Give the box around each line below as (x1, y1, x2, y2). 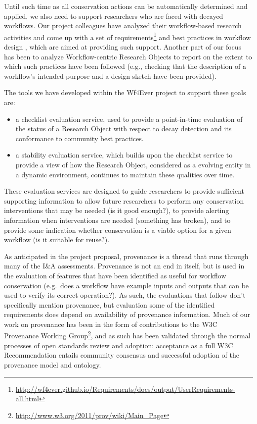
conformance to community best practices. (15, 133, 144, 143)
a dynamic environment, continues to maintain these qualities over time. (15, 169, 235, 179)
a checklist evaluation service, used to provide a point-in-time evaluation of (15, 113, 243, 124)
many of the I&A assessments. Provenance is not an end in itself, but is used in (4, 261, 245, 271)
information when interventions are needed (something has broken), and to (4, 214, 231, 225)
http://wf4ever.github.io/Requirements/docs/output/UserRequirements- (15, 383, 235, 394)
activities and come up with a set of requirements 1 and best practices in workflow (4, 30, 251, 42)
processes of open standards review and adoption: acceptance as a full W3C (4, 340, 233, 350)
